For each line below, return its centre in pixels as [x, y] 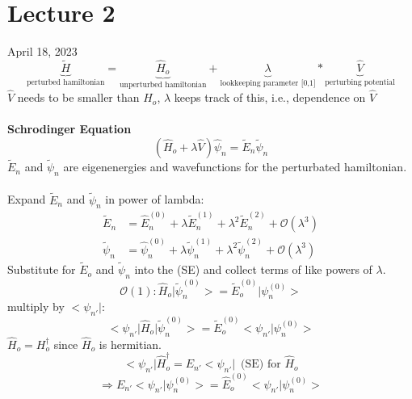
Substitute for [42, 269]
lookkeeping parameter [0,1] [268, 83]
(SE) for [261, 365]
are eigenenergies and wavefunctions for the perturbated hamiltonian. [235, 167]
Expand [27, 199]
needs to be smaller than [78, 97]
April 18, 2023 [42, 51]
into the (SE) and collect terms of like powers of [253, 269]
